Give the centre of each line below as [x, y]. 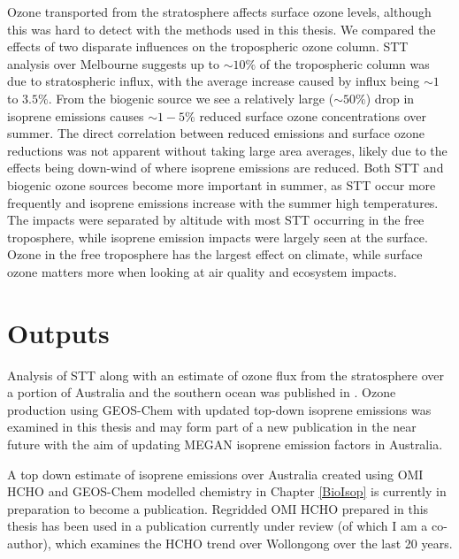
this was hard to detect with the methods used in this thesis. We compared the [222, 29]
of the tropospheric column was [344, 63]
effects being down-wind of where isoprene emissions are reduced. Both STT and [226, 168]
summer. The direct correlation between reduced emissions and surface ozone [216, 133]
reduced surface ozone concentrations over [313, 115]
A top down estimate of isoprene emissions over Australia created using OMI [215, 474]
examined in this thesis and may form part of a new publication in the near [212, 427]
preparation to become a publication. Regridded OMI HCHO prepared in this [218, 508]
